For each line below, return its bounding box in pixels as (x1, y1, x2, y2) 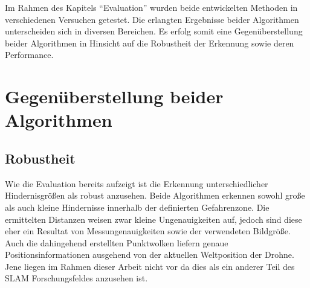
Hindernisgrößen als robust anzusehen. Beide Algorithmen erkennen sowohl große (5, 189, 305, 202)
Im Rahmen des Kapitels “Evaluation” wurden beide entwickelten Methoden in (5, 1, 298, 13)
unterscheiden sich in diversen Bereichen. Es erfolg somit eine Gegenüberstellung (5, 25, 303, 37)
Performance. (5, 48, 54, 61)
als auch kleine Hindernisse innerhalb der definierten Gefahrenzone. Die (5, 200, 270, 213)
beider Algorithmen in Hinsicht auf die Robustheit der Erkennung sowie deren (5, 36, 294, 49)
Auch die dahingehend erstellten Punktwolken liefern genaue (5, 236, 228, 249)
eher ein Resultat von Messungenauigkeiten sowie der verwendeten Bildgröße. (5, 225, 291, 237)
